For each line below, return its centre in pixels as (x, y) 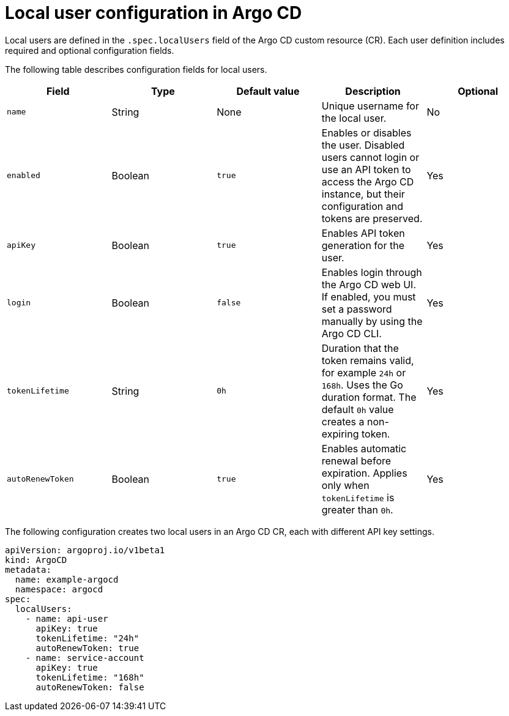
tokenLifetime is (358, 497)
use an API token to (366, 169)
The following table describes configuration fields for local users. (136, 69)
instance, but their (363, 194)
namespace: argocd (59, 589)
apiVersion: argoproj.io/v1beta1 (85, 550)
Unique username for (370, 106)
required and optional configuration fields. (90, 50)
